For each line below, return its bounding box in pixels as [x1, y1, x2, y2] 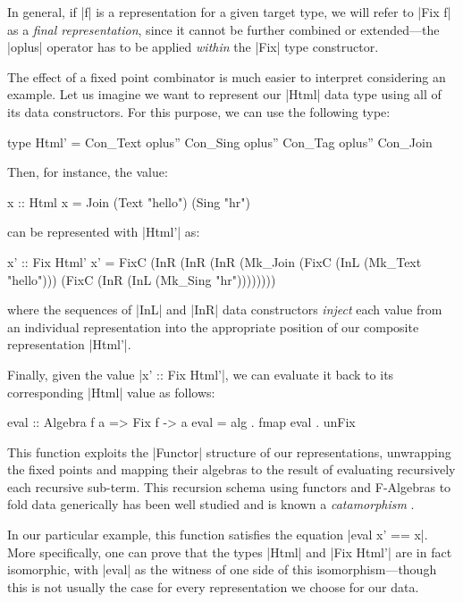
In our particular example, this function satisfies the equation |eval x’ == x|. [7, 525, 428, 544]
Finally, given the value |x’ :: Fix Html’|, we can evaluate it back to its [7, 364, 394, 383]
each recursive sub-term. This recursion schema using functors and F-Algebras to [7, 477, 451, 496]
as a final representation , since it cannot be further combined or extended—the [7, 20, 440, 38]
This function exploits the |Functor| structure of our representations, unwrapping [7, 442, 451, 461]
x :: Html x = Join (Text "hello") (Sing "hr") [7, 192, 251, 211]
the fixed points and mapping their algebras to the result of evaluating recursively [7, 460, 456, 479]
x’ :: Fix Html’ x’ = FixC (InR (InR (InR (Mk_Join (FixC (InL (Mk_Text [7, 252, 422, 271]
